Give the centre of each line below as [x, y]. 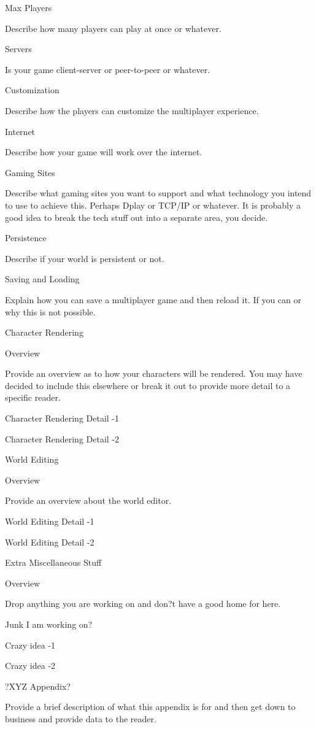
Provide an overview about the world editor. [88, 500]
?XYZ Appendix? [38, 686]
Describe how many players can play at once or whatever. [113, 28]
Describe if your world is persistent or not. [85, 258]
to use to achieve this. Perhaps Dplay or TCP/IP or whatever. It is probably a [153, 205]
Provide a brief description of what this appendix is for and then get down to [150, 707]
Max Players [29, 7]
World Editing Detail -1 [50, 521]
